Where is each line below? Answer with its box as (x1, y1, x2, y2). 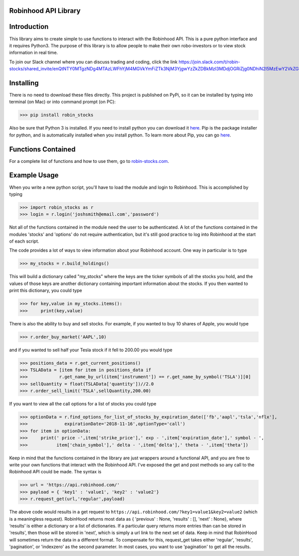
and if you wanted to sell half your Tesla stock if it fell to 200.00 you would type (9, 347, 173, 353)
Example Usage (9, 171, 59, 179)
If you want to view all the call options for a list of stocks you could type (9, 401, 156, 407)
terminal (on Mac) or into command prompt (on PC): (9, 99, 116, 105)
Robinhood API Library (9, 6, 81, 15)
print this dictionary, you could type (9, 287, 82, 293)
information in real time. (9, 50, 58, 56)
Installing (9, 79, 39, 87)
